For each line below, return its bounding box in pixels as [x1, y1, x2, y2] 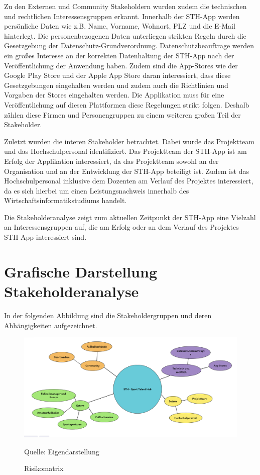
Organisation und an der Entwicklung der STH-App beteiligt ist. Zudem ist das [4, 165, 249, 176]
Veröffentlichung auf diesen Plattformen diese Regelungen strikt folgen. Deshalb [4, 99, 249, 110]
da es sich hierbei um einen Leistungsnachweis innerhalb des [4, 185, 189, 196]
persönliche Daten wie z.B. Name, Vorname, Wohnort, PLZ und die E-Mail [4, 21, 235, 31]
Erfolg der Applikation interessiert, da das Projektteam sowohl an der [4, 155, 219, 166]
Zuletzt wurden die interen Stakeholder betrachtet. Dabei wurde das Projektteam [4, 136, 254, 146]
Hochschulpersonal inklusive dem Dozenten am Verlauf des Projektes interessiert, [4, 175, 253, 186]
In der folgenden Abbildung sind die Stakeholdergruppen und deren [4, 310, 212, 320]
